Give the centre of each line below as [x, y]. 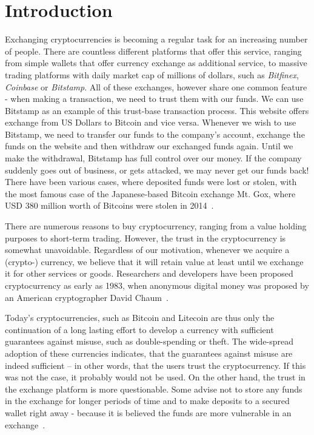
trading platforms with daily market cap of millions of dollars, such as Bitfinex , [152, 74]
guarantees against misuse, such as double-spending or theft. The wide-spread [149, 341]
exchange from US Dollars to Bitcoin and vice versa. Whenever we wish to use [151, 122]
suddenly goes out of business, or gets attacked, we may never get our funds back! [157, 170]
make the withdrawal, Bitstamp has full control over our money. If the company [153, 158]
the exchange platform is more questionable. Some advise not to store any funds [154, 389]
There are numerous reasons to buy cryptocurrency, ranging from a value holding [156, 226]
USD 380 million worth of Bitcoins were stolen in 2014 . [109, 205]
